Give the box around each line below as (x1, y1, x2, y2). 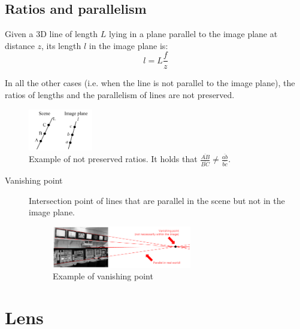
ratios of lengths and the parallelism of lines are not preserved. (5, 89, 235, 101)
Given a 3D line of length (5, 28, 98, 40)
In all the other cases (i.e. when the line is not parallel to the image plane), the (5, 77, 295, 89)
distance (5, 39, 35, 51)
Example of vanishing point (53, 270, 153, 282)
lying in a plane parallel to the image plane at (108, 28, 278, 40)
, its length (41, 39, 81, 51)
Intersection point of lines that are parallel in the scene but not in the (29, 194, 285, 206)
